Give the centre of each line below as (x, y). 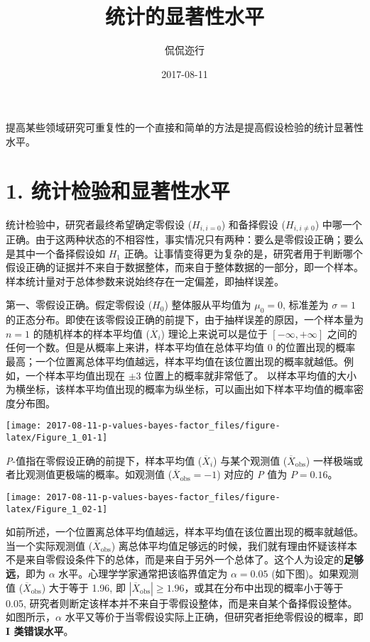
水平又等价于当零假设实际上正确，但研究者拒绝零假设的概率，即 (214, 617)
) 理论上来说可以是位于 (214, 333)
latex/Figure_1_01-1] (57, 438)
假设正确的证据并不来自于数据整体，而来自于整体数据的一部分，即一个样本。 (185, 267)
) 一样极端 (329, 460)
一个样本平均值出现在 (75, 375)
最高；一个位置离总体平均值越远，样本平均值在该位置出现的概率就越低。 (175, 361)
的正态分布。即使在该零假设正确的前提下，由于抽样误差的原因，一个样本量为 (185, 320)
